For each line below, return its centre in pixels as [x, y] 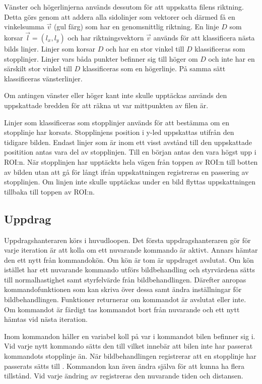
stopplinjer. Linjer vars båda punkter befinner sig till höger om [101, 58]
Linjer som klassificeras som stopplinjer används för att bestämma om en [117, 122]
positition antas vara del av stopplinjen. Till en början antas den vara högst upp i [130, 152]
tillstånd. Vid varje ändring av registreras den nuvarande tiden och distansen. [124, 376]
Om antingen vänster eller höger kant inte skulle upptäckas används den [116, 95]
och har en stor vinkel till [145, 49]
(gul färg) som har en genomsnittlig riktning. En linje [136, 27]
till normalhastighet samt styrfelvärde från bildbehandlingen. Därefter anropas [125, 279]
